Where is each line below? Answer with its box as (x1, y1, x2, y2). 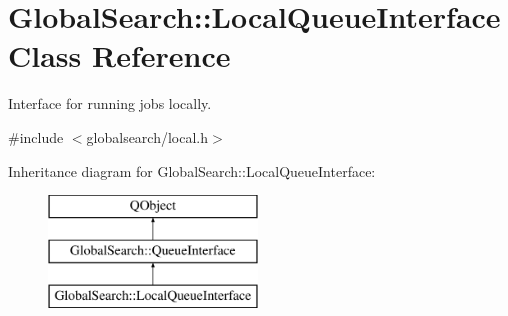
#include (8, 126, 64, 147)
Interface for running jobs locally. (8, 93, 212, 114)
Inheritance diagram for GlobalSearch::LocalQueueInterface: (8, 160, 376, 181)
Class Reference (8, 35, 231, 76)
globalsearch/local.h (86, 126, 209, 147)
